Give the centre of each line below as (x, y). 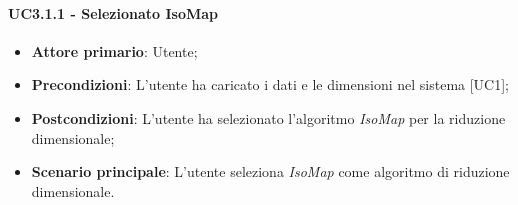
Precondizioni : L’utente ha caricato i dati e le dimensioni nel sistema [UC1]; (270, 84)
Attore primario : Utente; (114, 50)
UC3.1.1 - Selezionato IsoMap (113, 12)
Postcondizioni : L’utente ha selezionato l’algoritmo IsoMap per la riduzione (268, 117)
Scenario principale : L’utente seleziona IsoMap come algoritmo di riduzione (270, 171)
